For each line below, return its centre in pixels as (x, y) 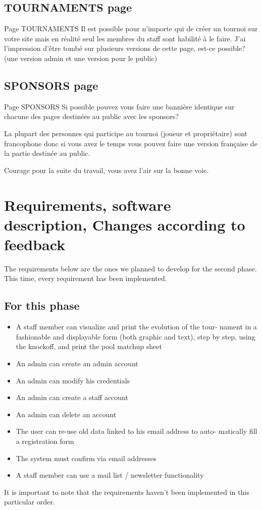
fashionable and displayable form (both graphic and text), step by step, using (136, 336)
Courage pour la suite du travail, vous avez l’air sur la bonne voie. (107, 170)
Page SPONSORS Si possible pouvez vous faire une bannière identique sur (119, 106)
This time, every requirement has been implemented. (86, 278)
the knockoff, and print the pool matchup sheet (89, 346)
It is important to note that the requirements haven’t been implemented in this (127, 492)
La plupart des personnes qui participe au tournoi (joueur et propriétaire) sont (126, 133)
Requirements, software (88, 205)
